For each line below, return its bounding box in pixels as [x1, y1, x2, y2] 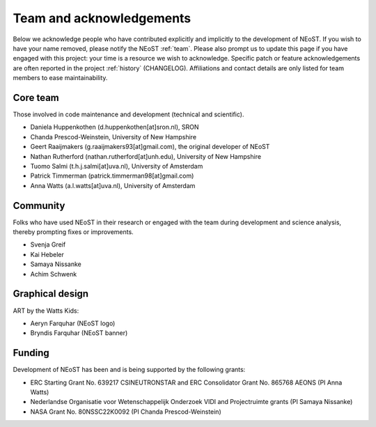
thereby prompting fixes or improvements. [13, 228, 134, 236]
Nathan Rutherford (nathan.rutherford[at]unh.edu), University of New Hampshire [30, 152, 261, 160]
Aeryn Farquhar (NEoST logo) [30, 319, 116, 327]
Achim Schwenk [30, 270, 77, 278]
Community [13, 199, 65, 212]
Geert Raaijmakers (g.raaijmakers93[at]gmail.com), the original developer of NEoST [30, 143, 270, 151]
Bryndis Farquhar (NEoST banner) [30, 329, 128, 337]
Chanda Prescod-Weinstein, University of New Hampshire [30, 132, 197, 141]
